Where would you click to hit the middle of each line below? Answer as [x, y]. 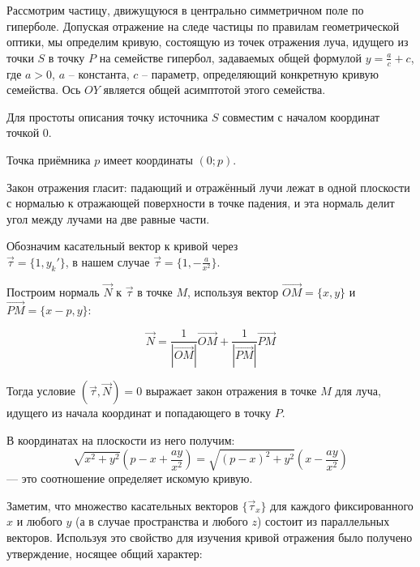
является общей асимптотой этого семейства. [214, 90]
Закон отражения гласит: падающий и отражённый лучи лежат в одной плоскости [208, 187]
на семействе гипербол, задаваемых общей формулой [231, 57]
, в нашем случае [107, 261]
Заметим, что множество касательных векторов [122, 505]
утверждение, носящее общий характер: [105, 553]
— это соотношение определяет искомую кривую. [130, 478]
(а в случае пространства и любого [162, 521]
